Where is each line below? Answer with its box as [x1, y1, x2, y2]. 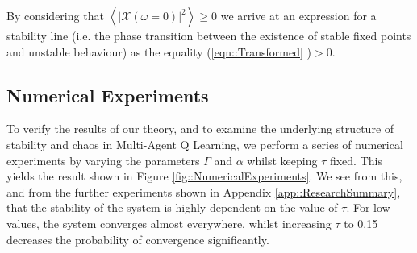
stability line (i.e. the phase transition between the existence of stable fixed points [6, 27, 411, 44]
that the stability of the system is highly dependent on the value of [6, 199, 338, 216]
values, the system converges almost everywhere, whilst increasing [6, 214, 332, 231]
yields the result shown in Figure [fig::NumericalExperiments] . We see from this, [6, 168, 402, 185]
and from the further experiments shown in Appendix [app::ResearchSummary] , [6, 183, 401, 200]
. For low [346, 199, 390, 216]
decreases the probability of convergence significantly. [6, 230, 269, 247]
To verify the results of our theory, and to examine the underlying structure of [6, 120, 394, 137]
